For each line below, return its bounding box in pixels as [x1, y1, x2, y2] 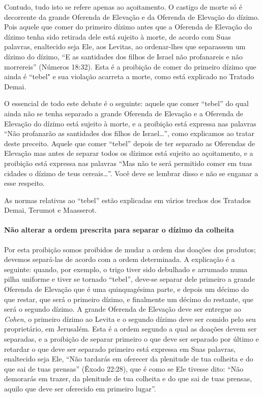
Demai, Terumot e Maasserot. [4, 205, 97, 215]
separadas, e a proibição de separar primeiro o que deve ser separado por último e [4, 334, 259, 344]
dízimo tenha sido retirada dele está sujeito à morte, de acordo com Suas [4, 31, 231, 42]
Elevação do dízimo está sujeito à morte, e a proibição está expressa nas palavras [4, 118, 256, 128]
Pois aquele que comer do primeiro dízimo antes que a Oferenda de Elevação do [4, 21, 252, 32]
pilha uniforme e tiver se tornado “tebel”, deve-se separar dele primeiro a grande [4, 274, 255, 284]
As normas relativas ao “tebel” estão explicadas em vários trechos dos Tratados [4, 194, 251, 205]
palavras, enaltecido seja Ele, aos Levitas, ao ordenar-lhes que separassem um [4, 41, 246, 52]
